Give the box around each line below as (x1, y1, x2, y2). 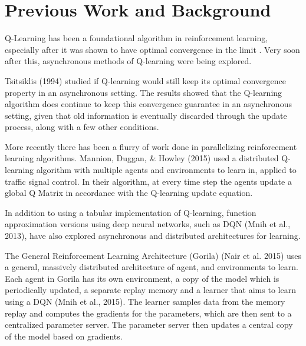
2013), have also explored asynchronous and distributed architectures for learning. (5, 229, 301, 242)
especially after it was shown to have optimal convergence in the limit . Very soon (5, 43, 300, 55)
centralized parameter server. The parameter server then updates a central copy (5, 318, 293, 331)
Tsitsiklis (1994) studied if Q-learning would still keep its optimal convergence (5, 74, 286, 86)
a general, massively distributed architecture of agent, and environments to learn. (5, 261, 298, 273)
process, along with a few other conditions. (5, 121, 159, 133)
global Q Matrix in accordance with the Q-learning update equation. (5, 187, 253, 199)
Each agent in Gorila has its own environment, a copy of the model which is (5, 272, 279, 284)
